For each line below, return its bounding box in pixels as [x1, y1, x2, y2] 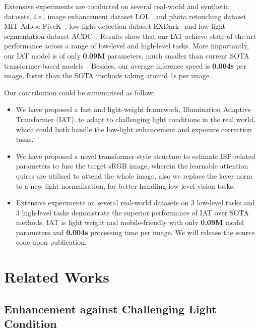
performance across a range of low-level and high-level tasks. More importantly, [4, 40, 249, 51]
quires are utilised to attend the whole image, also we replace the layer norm [16, 170, 252, 181]
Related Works [4, 266, 110, 287]
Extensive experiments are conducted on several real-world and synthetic [4, 1, 229, 11]
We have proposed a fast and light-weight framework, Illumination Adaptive [16, 104, 251, 115]
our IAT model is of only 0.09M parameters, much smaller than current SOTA [4, 50, 249, 61]
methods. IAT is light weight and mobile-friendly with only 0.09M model [16, 217, 244, 228]
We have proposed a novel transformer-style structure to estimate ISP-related [16, 150, 255, 161]
